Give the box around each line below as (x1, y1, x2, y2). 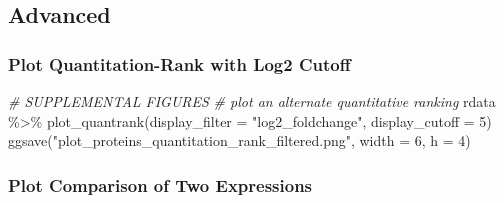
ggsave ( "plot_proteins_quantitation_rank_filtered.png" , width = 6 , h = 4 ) (8, 130, 471, 151)
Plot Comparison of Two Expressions (8, 172, 313, 197)
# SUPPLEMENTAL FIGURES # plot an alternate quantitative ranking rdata (8, 91, 496, 111)
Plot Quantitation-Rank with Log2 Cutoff (8, 51, 351, 76)
